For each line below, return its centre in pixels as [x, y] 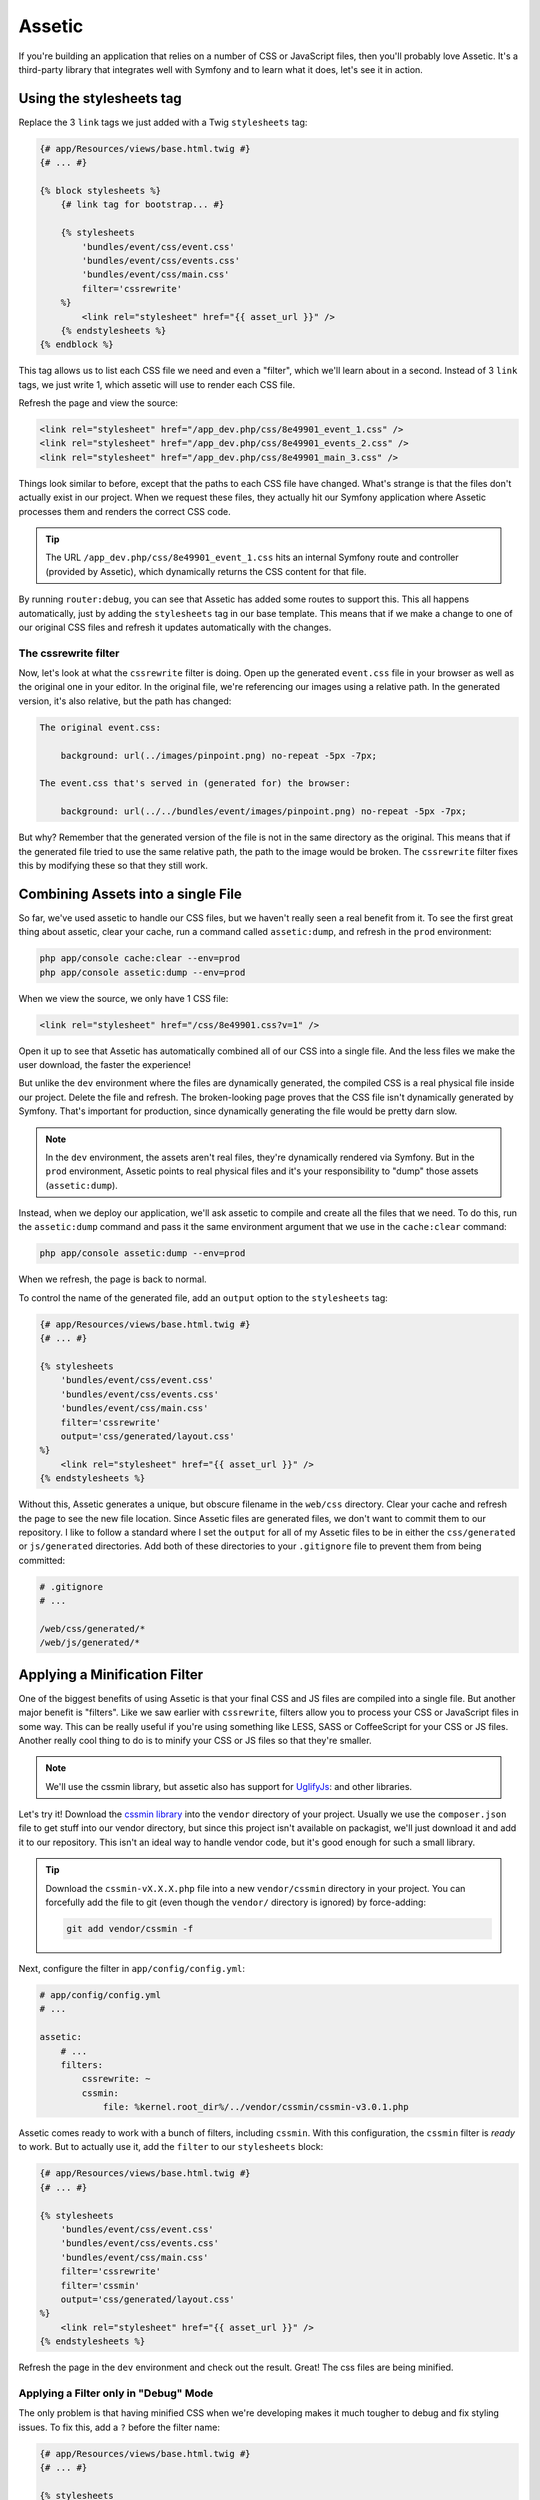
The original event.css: [100, 727]
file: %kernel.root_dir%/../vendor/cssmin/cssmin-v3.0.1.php [255, 2107]
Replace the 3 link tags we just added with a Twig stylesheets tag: [163, 122]
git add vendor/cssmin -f [130, 1928]
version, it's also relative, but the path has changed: [125, 701]
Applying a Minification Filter [111, 1674]
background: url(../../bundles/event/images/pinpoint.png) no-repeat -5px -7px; [263, 811]
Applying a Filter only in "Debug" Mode [116, 2393]
